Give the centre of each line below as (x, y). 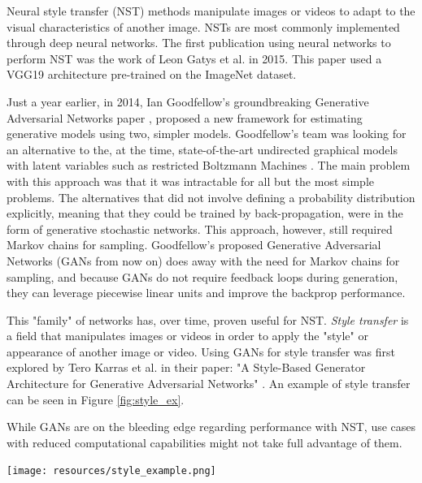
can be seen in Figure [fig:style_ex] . (96, 399)
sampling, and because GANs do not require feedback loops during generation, (202, 276)
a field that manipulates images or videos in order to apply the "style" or (187, 336)
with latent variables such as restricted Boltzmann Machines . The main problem (209, 165)
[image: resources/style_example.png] (111, 471)
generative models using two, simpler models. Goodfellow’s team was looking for (207, 134)
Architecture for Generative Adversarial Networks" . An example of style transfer (209, 384)
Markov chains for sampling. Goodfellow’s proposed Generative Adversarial (194, 245)
